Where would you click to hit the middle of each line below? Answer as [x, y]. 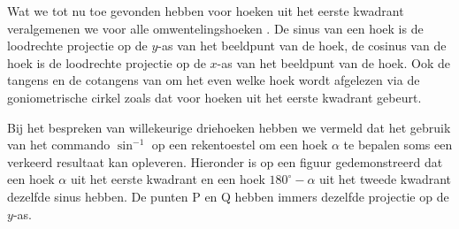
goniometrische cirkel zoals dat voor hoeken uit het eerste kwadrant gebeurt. [214, 97]
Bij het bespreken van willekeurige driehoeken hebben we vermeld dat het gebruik [229, 127]
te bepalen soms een [398, 145]
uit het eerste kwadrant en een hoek [168, 179]
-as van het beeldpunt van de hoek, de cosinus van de [302, 46]
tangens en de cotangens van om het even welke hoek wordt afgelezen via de [214, 80]
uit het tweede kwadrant [386, 179]
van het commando [59, 145]
